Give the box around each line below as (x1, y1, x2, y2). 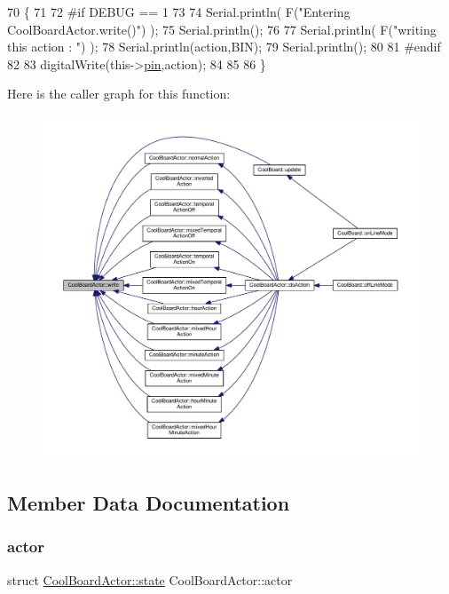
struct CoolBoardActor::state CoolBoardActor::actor (7, 570, 293, 589)
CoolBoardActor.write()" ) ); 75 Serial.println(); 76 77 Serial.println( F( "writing (7, 20, 437, 38)
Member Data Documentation (7, 488, 290, 516)
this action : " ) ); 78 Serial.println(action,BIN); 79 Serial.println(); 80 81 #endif (7, 37, 441, 56)
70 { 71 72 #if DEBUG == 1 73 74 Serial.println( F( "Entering (7, 3, 351, 20)
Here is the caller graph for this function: (7, 84, 231, 103)
